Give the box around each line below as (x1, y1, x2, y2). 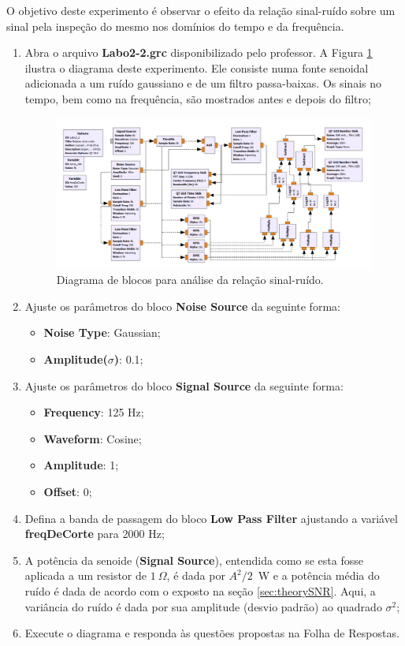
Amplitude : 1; (43, 457, 119, 473)
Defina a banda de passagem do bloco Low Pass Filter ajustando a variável (24, 510, 398, 526)
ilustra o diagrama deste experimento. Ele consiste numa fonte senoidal (24, 59, 369, 76)
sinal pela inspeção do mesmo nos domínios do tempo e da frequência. (6, 17, 344, 34)
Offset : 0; (43, 484, 92, 500)
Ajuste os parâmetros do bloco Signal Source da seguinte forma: (24, 377, 344, 394)
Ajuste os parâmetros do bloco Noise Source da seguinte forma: (24, 297, 340, 314)
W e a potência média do (258, 567, 380, 584)
